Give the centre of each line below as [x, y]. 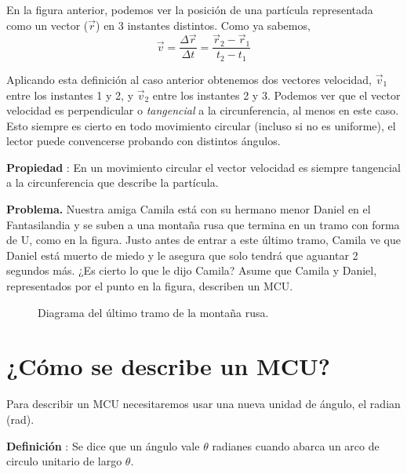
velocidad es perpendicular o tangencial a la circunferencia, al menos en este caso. [203, 110]
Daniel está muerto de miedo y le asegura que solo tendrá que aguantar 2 [182, 255]
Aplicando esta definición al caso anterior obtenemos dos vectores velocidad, [189, 79]
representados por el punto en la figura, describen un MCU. [150, 286]
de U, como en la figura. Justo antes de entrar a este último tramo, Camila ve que [203, 240]
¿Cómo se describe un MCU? [168, 366]
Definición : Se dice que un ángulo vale [103, 445]
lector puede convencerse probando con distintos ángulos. [144, 141]
